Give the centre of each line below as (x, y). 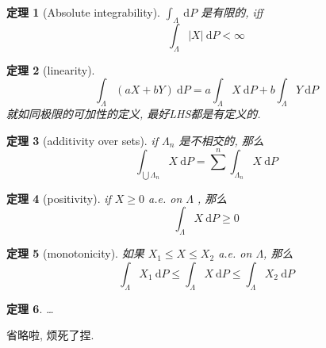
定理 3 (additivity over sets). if (82, 140)
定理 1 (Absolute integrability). (84, 12)
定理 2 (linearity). (51, 69)
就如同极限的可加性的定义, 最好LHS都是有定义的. (134, 113)
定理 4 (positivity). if (59, 198)
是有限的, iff (232, 12)
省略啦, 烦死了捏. (50, 335)
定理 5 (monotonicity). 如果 (75, 253)
